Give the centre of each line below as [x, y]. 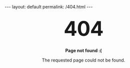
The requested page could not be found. [83, 60]
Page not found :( [83, 50]
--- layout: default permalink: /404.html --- [49, 7]
